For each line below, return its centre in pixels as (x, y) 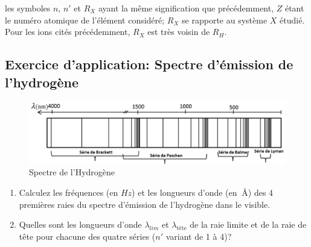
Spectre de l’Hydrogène (72, 172)
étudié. (292, 20)
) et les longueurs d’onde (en (184, 192)
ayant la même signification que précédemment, (186, 8)
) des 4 (261, 192)
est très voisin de (179, 32)
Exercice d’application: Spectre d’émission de (149, 64)
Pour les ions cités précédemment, (68, 32)
